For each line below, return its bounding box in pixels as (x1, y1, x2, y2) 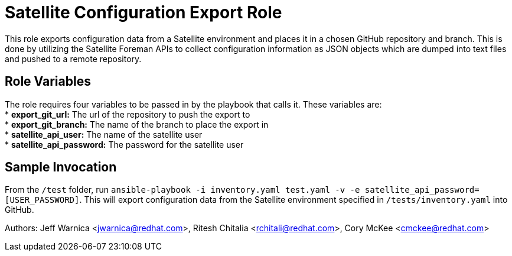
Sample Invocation (5, 160, 117, 175)
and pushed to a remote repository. (5, 53, 142, 64)
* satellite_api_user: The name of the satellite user (5, 129, 203, 140)
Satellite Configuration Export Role (5, 2, 282, 22)
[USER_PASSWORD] (5, 195, 80, 205)
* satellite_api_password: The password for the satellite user (5, 139, 244, 150)
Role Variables (5, 74, 91, 89)
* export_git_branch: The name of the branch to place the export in (5, 119, 269, 129)
